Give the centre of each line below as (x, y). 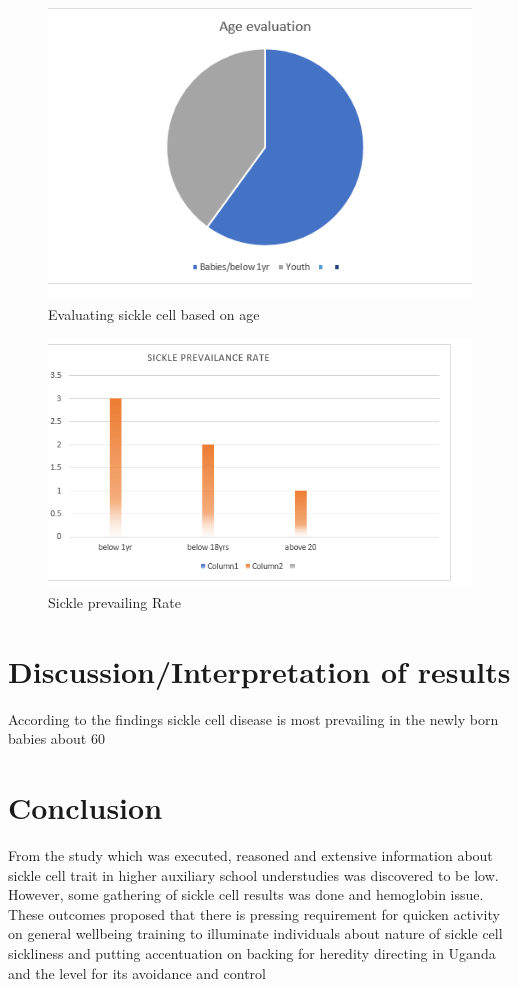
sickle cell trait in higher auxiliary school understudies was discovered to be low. (253, 874)
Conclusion (85, 807)
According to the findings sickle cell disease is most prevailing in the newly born (253, 718)
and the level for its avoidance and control (137, 972)
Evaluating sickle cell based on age (154, 313)
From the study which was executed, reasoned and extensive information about (250, 855)
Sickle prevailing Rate (114, 601)
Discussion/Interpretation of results (259, 670)
